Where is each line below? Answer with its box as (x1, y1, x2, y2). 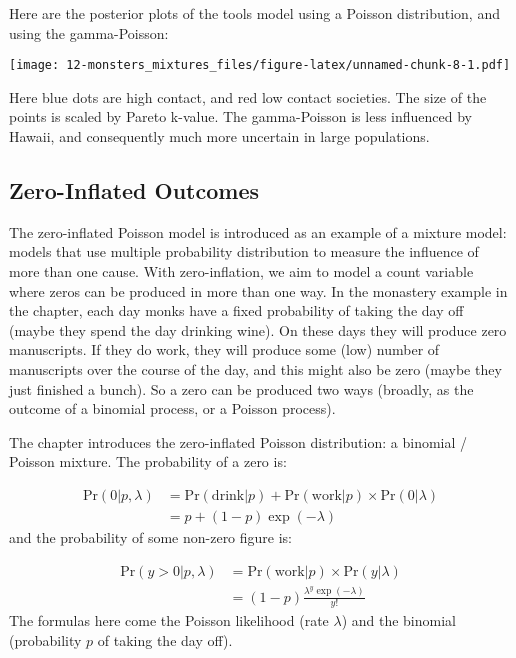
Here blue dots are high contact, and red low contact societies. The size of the (9, 86, 487, 107)
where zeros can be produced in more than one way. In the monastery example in (9, 280, 508, 301)
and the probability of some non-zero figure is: (9, 527, 293, 548)
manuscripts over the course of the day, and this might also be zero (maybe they (9, 358, 502, 379)
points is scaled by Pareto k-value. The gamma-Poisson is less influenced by (9, 106, 472, 127)
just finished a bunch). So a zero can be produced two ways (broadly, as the (9, 378, 474, 399)
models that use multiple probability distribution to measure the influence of (9, 241, 479, 262)
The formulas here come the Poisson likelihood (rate (9, 610, 329, 631)
